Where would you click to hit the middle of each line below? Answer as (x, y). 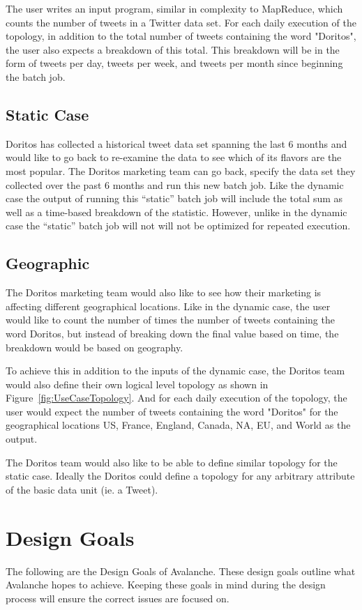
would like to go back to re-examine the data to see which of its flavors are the (174, 157)
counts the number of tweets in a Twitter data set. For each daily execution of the (181, 22)
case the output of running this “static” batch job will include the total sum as (174, 198)
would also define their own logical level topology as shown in (137, 384)
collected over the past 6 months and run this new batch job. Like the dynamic (175, 184)
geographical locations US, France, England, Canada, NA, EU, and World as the (178, 425)
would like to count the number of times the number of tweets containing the (170, 320)
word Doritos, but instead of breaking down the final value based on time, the (172, 333)
